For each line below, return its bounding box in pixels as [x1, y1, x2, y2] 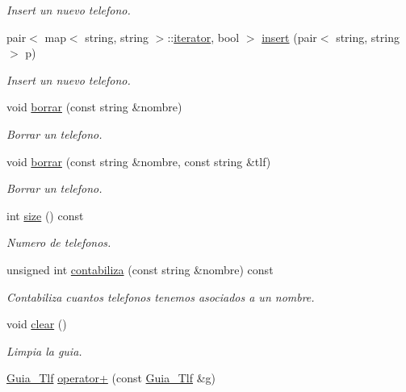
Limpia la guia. [6, 342, 82, 359]
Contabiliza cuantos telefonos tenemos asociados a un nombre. [6, 288, 315, 305]
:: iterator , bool [167, 28, 240, 45]
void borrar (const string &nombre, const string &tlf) [6, 152, 271, 169]
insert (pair [262, 28, 317, 45]
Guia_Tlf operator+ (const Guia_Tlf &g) [6, 369, 216, 386]
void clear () [6, 315, 67, 332]
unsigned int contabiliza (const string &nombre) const [6, 261, 274, 277]
